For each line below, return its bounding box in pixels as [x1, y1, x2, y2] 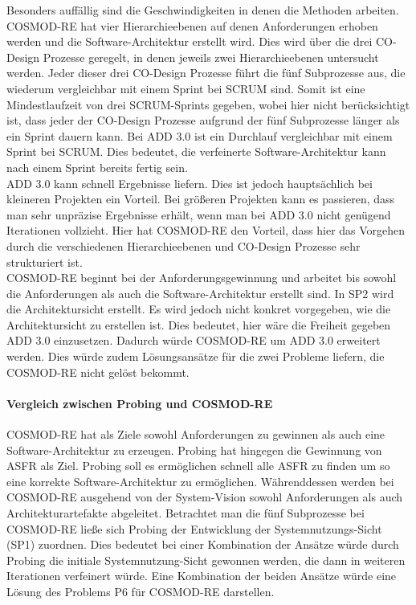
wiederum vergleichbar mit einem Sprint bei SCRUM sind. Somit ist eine [6, 80, 365, 96]
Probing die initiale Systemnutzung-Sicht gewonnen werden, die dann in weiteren [6, 551, 406, 568]
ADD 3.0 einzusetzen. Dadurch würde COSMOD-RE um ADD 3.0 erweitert [6, 332, 381, 349]
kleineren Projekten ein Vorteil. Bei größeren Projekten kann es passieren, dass [6, 190, 395, 207]
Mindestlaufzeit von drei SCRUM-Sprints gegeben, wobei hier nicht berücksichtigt [6, 96, 410, 112]
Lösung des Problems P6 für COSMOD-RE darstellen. [6, 583, 275, 599]
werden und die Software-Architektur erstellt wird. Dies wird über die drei [6, 33, 373, 50]
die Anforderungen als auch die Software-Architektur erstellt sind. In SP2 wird [6, 284, 394, 301]
